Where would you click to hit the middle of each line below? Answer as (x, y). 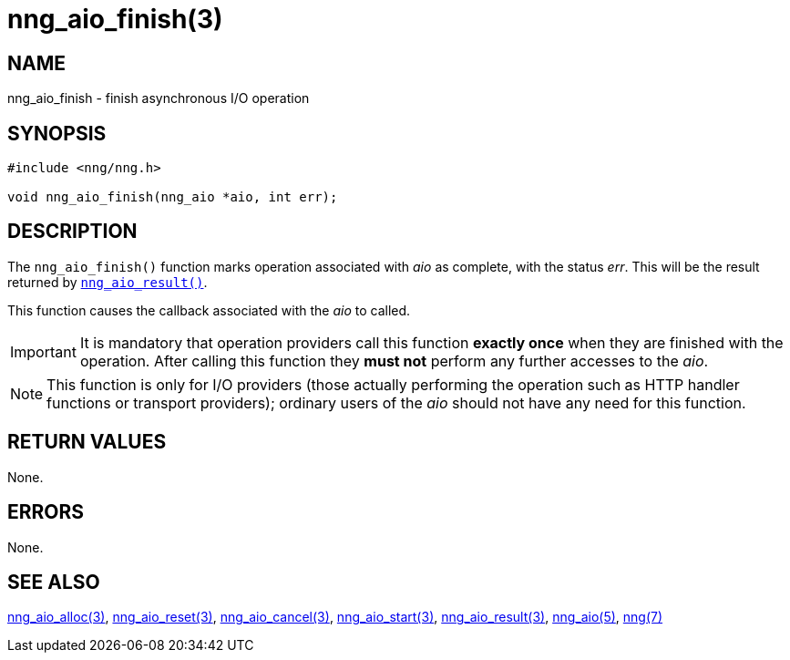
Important (43, 351)
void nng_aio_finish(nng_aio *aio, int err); (173, 197)
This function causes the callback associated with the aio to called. (209, 310)
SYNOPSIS (57, 133)
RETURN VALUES (87, 442)
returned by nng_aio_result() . (108, 282)
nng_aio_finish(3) (115, 19)
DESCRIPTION (72, 232)
